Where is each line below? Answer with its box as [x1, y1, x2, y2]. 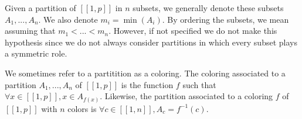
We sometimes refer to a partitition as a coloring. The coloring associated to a [5, 66, 286, 79]
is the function [121, 78, 174, 90]
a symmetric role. [5, 47, 67, 60]
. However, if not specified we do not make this [108, 24, 277, 37]
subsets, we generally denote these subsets [133, 2, 284, 13]
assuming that [5, 24, 56, 37]
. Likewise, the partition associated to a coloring [100, 90, 273, 102]
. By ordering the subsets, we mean [162, 13, 289, 25]
